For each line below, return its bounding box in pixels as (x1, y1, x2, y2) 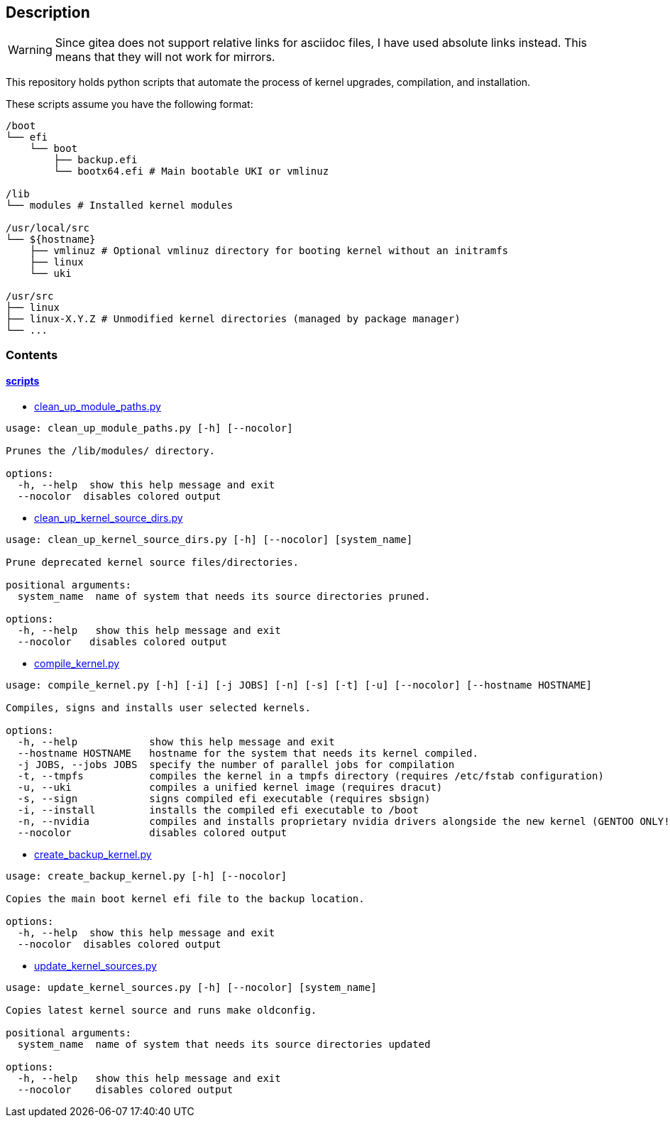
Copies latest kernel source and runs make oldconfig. (6, 1004, 317, 1017)
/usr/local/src (6, 222, 90, 234)
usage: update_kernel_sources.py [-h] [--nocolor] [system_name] (6, 982, 377, 994)
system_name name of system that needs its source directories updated (17, 1039, 431, 1051)
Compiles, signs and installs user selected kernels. (6, 702, 311, 714)
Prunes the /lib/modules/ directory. (6, 445, 216, 457)
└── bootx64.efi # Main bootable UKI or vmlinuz (53, 165, 329, 177)
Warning (8, 43, 53, 57)
